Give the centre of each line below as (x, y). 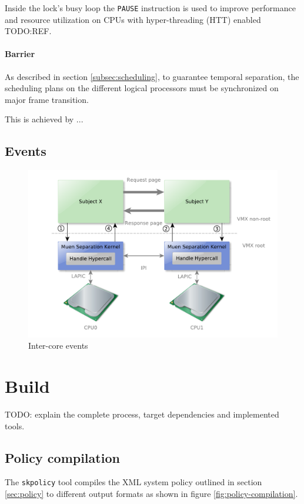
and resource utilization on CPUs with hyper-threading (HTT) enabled (133, 19)
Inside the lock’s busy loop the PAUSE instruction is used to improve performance (150, 8)
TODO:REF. (28, 31)
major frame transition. (47, 99)
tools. (15, 425)
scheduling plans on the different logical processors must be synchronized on (142, 88)
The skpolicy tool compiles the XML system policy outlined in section (133, 482)
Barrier (20, 54)
